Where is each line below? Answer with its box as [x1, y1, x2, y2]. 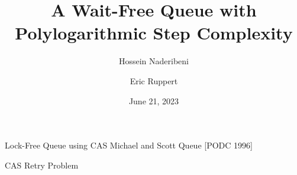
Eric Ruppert [130, 74, 178, 87]
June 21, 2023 [128, 94, 179, 107]
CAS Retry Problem [5, 159, 79, 171]
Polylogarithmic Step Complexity [15, 21, 293, 45]
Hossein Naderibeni [118, 55, 189, 67]
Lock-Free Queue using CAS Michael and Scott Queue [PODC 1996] [5, 139, 253, 151]
